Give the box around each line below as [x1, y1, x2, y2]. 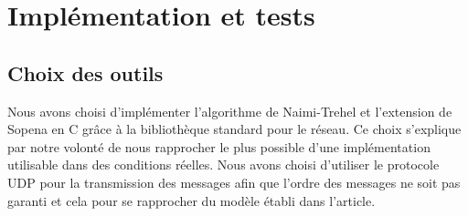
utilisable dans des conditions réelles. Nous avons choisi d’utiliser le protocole [7, 155, 440, 174]
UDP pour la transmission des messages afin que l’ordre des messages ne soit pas [7, 172, 461, 191]
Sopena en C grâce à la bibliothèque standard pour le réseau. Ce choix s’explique [7, 119, 462, 139]
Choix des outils [7, 58, 164, 87]
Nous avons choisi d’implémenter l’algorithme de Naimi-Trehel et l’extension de [7, 101, 452, 120]
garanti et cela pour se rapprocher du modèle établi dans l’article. [7, 190, 376, 210]
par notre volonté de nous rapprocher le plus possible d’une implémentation [7, 137, 431, 156]
